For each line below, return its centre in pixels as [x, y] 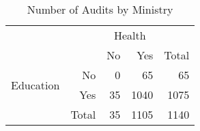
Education [35, 85]
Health [130, 35]
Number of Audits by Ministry [100, 9]
